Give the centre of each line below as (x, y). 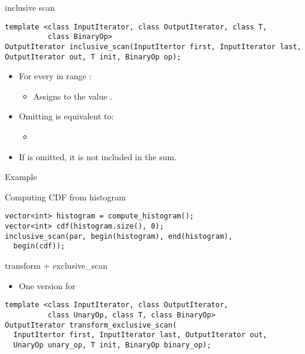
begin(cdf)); (39, 246)
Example (21, 177)
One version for (47, 285)
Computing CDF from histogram (65, 196)
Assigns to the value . (73, 96)
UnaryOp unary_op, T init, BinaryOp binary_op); (112, 345)
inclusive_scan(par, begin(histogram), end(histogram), (119, 236)
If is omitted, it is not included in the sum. (98, 156)
